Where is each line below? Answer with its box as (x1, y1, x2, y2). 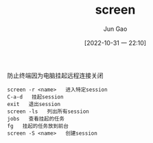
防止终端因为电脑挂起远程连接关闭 (7, 71, 104, 79)
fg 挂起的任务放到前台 (7, 122, 69, 129)
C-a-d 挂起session (7, 93, 64, 101)
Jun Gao (103, 25, 128, 33)
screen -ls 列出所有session (7, 108, 89, 115)
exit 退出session (7, 101, 61, 107)
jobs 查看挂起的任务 (7, 115, 65, 122)
